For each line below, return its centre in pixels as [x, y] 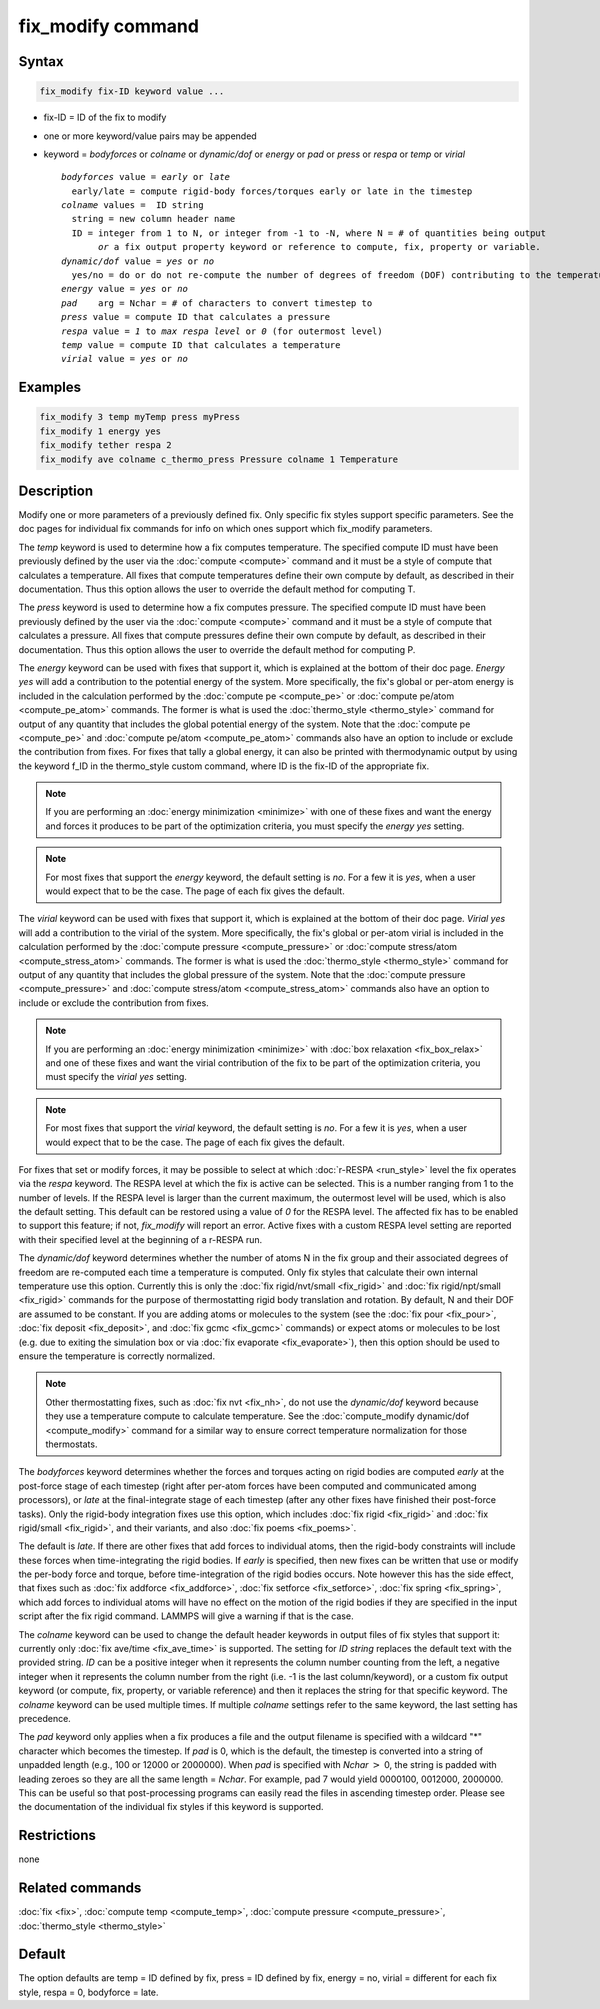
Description [56, 490]
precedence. [45, 1718]
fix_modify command [109, 26]
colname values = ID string [132, 205]
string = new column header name [153, 219]
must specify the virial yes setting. [116, 1077]
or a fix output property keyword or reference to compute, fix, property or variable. [320, 247]
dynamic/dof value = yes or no [138, 261]
